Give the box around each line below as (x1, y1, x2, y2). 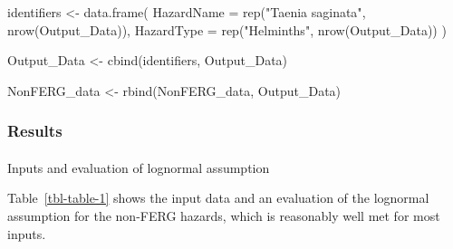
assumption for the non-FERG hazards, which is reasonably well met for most (7, 206, 440, 225)
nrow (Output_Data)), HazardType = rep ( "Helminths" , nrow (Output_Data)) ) (7, 20, 447, 39)
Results (7, 120, 63, 142)
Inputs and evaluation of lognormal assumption (7, 158, 270, 177)
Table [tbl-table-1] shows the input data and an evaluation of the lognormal (7, 188, 429, 207)
